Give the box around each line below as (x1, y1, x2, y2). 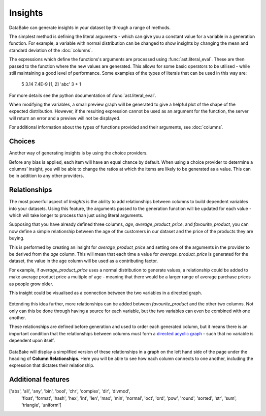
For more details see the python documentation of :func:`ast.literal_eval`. (9, 92, 157, 98)
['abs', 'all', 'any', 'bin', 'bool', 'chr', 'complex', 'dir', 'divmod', (9, 388, 131, 394)
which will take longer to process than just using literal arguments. (9, 212, 144, 218)
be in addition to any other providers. (9, 173, 84, 179)
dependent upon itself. (9, 337, 55, 344)
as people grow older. (9, 281, 54, 287)
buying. (9, 235, 25, 241)
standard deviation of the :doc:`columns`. (9, 47, 93, 53)
